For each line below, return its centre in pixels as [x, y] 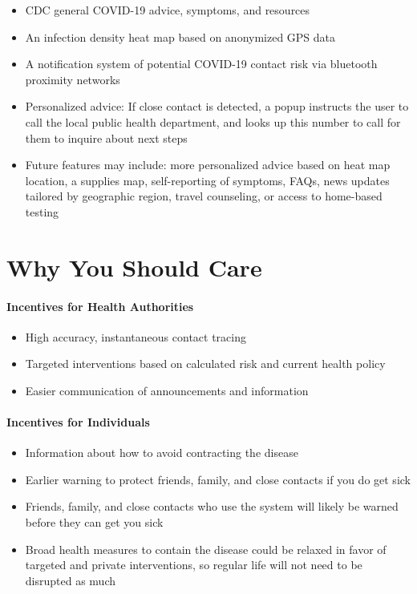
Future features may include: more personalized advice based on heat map [208, 165]
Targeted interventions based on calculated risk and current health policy [205, 364]
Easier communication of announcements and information [167, 390]
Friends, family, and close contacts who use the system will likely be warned [212, 506]
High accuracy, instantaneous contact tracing [136, 336]
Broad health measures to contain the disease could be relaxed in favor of [206, 549]
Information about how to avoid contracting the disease [162, 453]
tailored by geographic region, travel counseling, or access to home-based [204, 196]
